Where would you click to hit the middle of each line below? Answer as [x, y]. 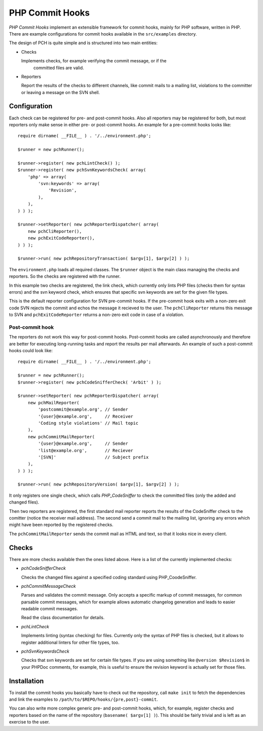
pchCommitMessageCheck [48, 586]
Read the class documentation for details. [63, 618]
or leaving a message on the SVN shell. [60, 92]
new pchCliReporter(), [55, 231]
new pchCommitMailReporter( [61, 437]
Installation [26, 681]
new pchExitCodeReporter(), [61, 238]
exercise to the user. [29, 722]
